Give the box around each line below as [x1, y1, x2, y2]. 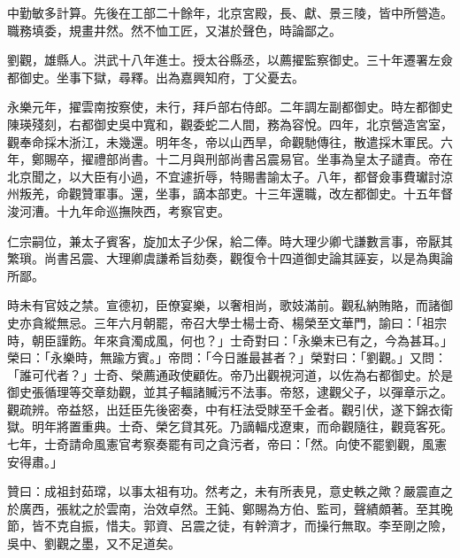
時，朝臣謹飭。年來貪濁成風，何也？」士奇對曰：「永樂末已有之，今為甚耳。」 [7, 330, 453, 349]
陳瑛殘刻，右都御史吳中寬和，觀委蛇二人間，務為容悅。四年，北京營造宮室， [7, 114, 453, 133]
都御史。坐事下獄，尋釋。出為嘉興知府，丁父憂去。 [7, 67, 304, 86]
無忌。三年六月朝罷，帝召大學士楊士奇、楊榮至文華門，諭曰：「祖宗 [56, 313, 447, 331]
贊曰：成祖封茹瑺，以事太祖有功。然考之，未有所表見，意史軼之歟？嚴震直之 [7, 482, 453, 500]
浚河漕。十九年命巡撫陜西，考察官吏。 [7, 201, 230, 220]
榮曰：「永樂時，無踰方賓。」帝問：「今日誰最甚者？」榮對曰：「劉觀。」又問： [7, 348, 447, 367]
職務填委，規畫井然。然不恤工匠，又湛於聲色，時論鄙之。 [7, 20, 341, 39]
